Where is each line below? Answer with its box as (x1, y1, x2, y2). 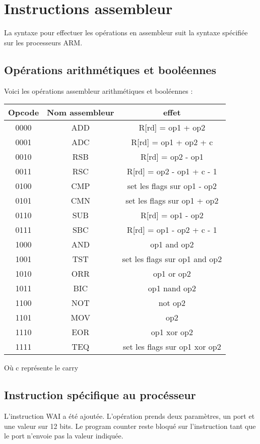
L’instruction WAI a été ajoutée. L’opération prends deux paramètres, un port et (4, 410, 255, 421)
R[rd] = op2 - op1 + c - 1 (126, 165, 217, 177)
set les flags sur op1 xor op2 (123, 341, 221, 353)
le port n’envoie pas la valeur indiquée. (4, 430, 123, 441)
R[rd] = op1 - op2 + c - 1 (126, 224, 217, 236)
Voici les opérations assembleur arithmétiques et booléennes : (4, 85, 193, 96)
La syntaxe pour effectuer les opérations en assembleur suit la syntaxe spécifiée (4, 27, 248, 38)
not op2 (158, 297, 185, 309)
